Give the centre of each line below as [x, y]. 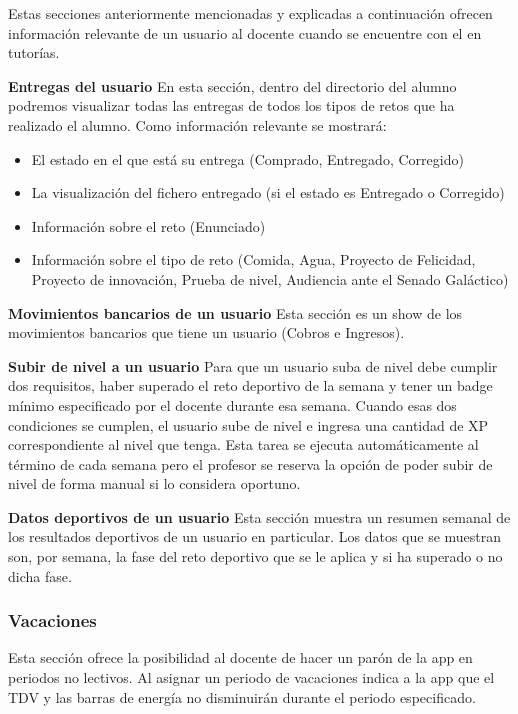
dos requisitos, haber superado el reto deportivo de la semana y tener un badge [250, 385]
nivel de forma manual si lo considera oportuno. [154, 483]
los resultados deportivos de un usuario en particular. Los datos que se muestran [255, 536]
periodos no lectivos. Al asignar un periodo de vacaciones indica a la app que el [251, 677]
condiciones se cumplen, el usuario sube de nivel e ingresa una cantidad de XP [248, 424]
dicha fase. [40, 575]
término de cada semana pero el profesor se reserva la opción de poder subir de [250, 463]
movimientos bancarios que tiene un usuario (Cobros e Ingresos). [206, 332]
